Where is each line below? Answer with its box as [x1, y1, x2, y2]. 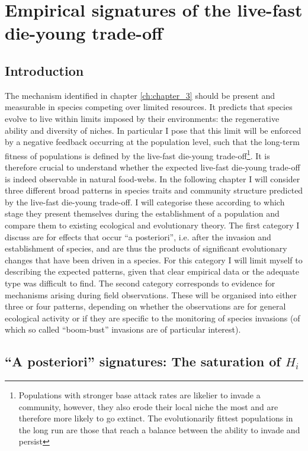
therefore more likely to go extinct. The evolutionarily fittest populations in [18, 412, 293, 424]
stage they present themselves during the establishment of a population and [5, 207, 280, 220]
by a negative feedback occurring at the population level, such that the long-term [5, 136, 300, 148]
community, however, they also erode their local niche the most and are [18, 400, 278, 413]
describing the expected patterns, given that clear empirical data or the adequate [5, 265, 299, 278]
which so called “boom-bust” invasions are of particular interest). [5, 323, 241, 336]
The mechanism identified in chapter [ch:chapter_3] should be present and [5, 89, 275, 101]
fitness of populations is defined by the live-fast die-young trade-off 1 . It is [5, 147, 270, 162]
